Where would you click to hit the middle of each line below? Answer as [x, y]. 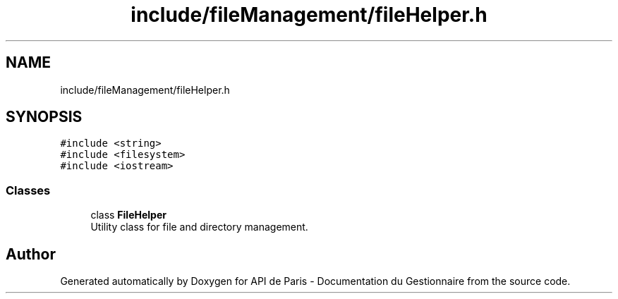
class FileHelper [128, 215]
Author [31, 254]
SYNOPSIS [44, 117]
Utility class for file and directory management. [199, 227]
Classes [28, 190]
